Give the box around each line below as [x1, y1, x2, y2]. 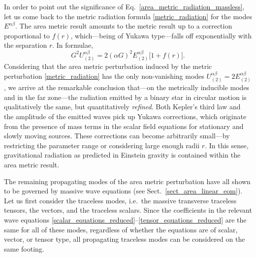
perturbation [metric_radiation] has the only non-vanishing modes [4, 70, 204, 81]
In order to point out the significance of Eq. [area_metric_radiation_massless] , [4, 1, 245, 11]
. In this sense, [205, 140, 249, 150]
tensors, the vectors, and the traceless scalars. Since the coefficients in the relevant [4, 205, 252, 215]
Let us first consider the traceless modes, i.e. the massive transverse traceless [4, 195, 237, 205]
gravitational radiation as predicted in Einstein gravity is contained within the [4, 150, 241, 160]
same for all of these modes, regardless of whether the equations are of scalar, [4, 224, 238, 234]
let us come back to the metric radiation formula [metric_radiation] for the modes [4, 11, 253, 21]
